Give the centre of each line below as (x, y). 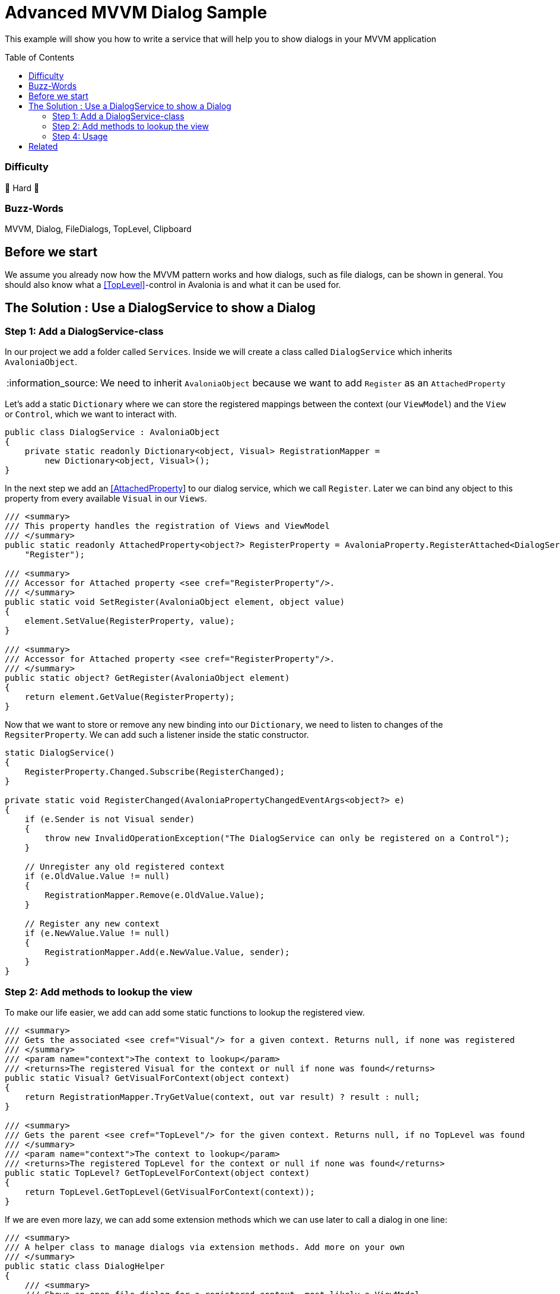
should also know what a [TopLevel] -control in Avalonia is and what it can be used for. (173, 285)
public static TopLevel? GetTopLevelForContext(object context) (157, 1173)
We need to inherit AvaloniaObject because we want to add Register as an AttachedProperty (303, 383)
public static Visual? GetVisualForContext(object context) (147, 1078)
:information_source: (52, 383)
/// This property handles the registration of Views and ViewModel (167, 526)
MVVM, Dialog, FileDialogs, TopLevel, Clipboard (98, 229)
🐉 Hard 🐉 (22, 188)
